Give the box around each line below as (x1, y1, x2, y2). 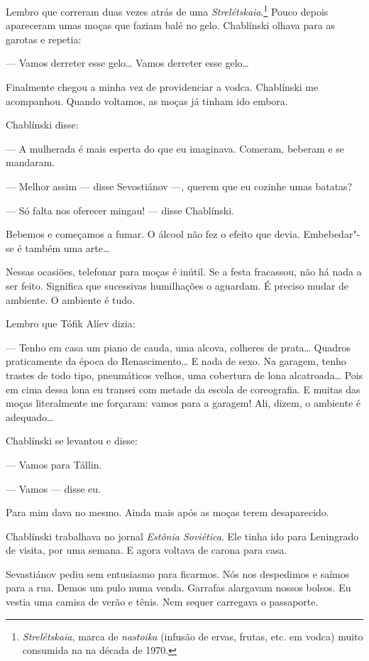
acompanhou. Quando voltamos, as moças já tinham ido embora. (6, 93, 288, 108)
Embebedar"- (303, 226, 360, 241)
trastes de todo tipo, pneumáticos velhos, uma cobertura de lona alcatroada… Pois (6, 367, 363, 382)
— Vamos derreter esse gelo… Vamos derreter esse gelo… (6, 55, 249, 70)
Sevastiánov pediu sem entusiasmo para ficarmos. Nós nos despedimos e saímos (6, 566, 350, 581)
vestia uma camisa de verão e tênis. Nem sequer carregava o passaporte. (6, 594, 319, 609)
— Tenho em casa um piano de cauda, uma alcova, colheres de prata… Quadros (6, 339, 351, 354)
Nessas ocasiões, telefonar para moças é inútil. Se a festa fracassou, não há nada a (6, 264, 362, 279)
